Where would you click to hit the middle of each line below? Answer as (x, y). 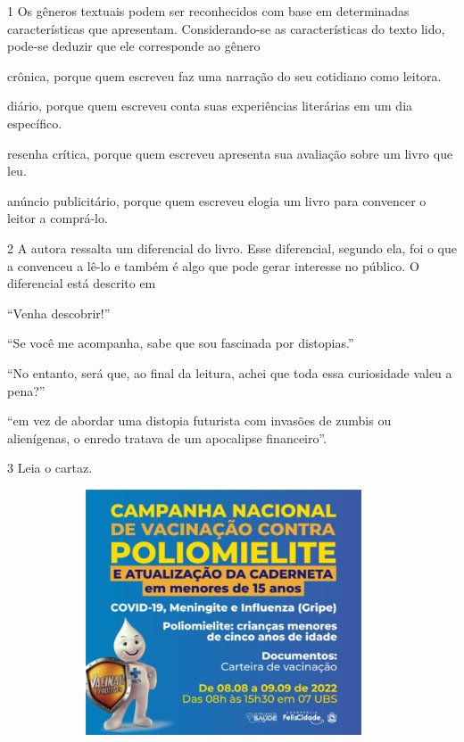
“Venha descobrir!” (59, 313)
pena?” (26, 390)
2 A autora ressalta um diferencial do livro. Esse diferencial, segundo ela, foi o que (232, 247)
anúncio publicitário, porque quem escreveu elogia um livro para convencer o (217, 200)
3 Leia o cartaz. (50, 468)
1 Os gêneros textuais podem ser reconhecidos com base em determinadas (208, 11)
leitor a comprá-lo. (58, 218)
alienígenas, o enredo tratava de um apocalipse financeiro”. (167, 437)
